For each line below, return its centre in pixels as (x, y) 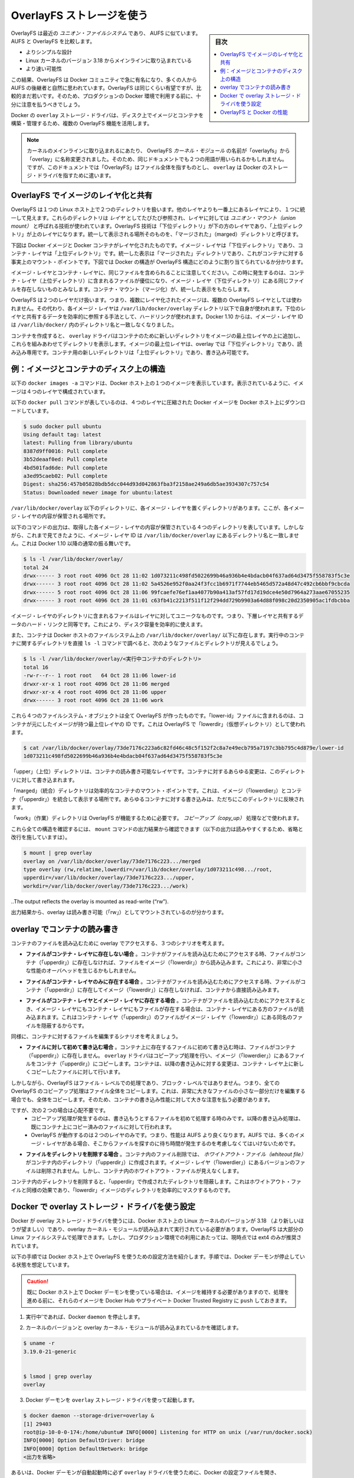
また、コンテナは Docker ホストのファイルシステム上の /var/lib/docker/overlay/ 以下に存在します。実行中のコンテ (158, 635)
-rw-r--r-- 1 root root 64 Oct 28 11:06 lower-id (100, 676)
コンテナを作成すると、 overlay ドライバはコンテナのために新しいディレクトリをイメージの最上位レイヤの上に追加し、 (157, 336)
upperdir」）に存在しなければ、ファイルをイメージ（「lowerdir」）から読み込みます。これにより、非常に (168, 962)
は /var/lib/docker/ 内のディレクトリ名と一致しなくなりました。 (94, 325)
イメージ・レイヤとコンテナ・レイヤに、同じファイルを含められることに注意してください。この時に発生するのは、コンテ (158, 273)
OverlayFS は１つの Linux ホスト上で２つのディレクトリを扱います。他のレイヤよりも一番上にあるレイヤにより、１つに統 (158, 209)
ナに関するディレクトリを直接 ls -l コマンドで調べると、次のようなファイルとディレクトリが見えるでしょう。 (146, 643)
